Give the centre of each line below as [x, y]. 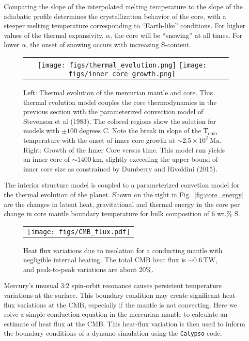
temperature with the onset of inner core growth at [99, 140]
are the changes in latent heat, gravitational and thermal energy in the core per [122, 204]
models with [41, 130]
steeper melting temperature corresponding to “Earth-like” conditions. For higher [125, 26]
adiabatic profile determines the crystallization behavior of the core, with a [115, 16]
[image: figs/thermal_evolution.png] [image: [122, 65]
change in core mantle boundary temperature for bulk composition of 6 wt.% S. [122, 213]
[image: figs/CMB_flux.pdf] [79, 231]
